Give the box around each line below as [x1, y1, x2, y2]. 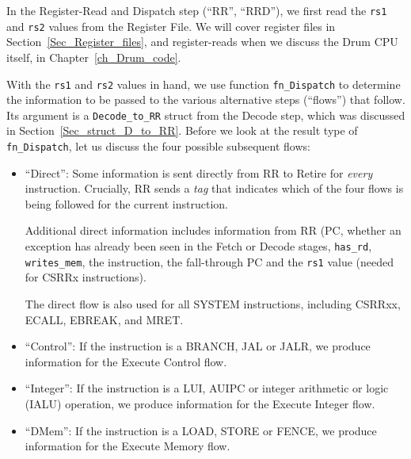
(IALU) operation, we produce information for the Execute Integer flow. [25, 395, 375, 411]
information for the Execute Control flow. [25, 353, 227, 369]
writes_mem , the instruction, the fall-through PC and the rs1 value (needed [25, 253, 394, 270]
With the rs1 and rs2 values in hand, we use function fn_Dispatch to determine [6, 75, 401, 92]
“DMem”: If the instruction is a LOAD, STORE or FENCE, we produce [25, 422, 377, 438]
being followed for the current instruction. [25, 195, 228, 212]
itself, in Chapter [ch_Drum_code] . [6, 48, 181, 65]
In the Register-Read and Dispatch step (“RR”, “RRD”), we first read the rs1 [6, 2, 387, 18]
